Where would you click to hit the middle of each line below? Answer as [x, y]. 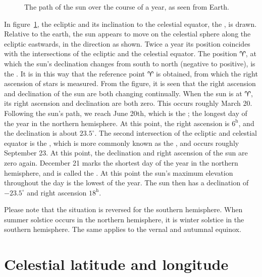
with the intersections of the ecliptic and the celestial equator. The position [121, 53]
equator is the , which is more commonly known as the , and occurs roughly [122, 143]
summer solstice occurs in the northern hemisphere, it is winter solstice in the [124, 219]
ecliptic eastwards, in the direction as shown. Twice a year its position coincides [127, 43]
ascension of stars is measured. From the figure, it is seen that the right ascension [130, 83]
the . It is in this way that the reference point [75, 73]
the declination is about [41, 133]
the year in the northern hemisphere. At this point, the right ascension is [117, 123]
